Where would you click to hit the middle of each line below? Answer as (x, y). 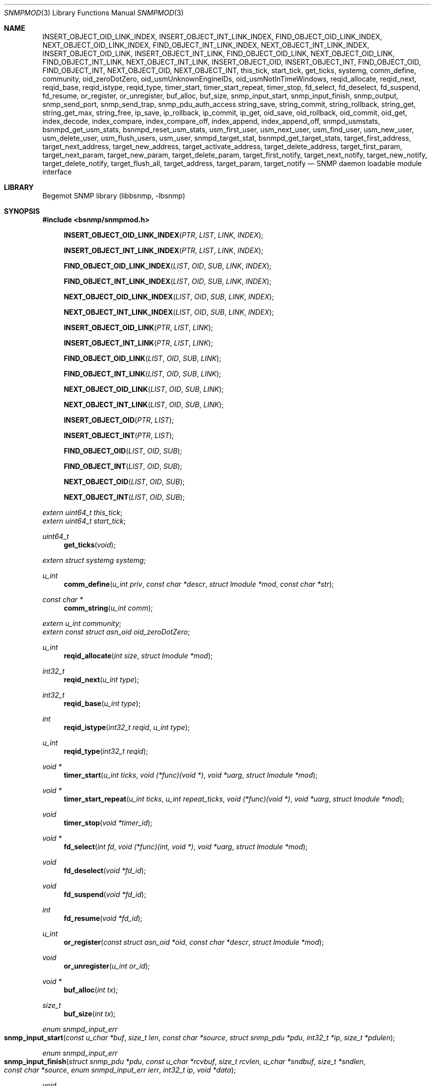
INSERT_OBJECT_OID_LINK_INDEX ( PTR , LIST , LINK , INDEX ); (164, 235)
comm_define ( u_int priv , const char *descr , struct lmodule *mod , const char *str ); (199, 584)
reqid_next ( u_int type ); (101, 679)
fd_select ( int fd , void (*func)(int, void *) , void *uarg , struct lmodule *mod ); (186, 847)
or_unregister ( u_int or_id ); (107, 966)
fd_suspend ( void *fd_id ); (105, 894)
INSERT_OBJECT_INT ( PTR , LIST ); (119, 435)
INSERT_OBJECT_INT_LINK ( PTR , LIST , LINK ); (138, 343)
